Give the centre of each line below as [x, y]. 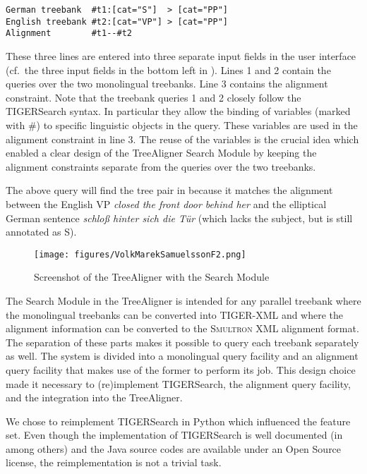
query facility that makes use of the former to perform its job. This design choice [181, 369]
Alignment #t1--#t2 [69, 34]
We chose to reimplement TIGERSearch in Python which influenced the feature [178, 421]
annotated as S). [41, 232]
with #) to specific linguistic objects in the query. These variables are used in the [182, 124]
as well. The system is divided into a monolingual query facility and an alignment [182, 356]
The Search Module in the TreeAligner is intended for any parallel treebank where [183, 300]
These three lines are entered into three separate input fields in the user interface [181, 55]
